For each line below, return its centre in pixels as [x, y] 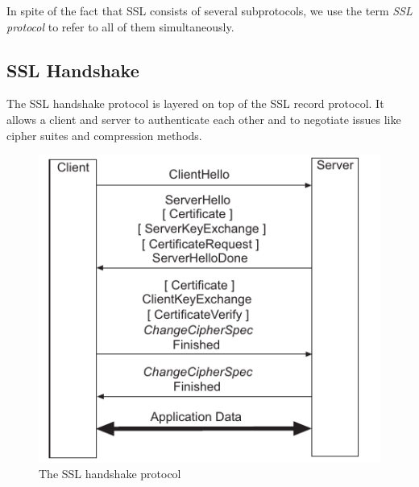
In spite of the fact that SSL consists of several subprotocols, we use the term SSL [209, 10]
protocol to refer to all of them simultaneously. [120, 26]
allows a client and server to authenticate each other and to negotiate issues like [204, 119]
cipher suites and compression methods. [104, 135]
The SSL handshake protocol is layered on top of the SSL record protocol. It [195, 103]
